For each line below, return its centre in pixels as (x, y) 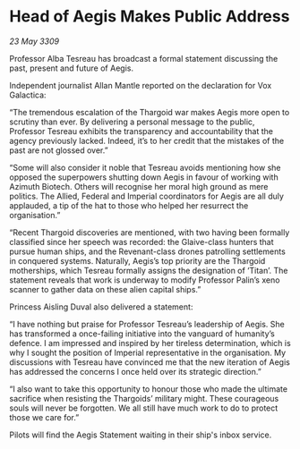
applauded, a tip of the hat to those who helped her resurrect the (129, 205)
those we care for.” (44, 417)
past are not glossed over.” (59, 150)
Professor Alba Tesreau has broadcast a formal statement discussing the (144, 58)
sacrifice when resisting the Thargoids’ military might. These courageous (144, 398)
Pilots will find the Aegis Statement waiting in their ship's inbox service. (141, 435)
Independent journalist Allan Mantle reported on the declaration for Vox (141, 85)
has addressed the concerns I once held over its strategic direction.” (135, 371)
